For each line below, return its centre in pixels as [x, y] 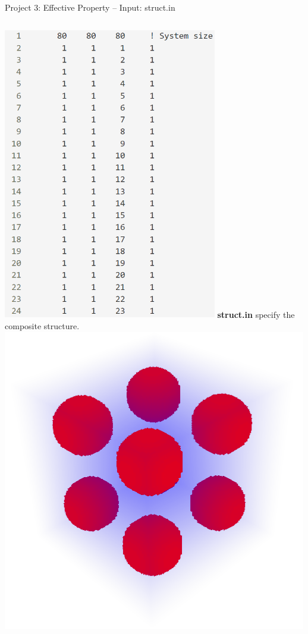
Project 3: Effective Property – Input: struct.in [90, 7]
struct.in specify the [256, 314]
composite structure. [42, 325]
